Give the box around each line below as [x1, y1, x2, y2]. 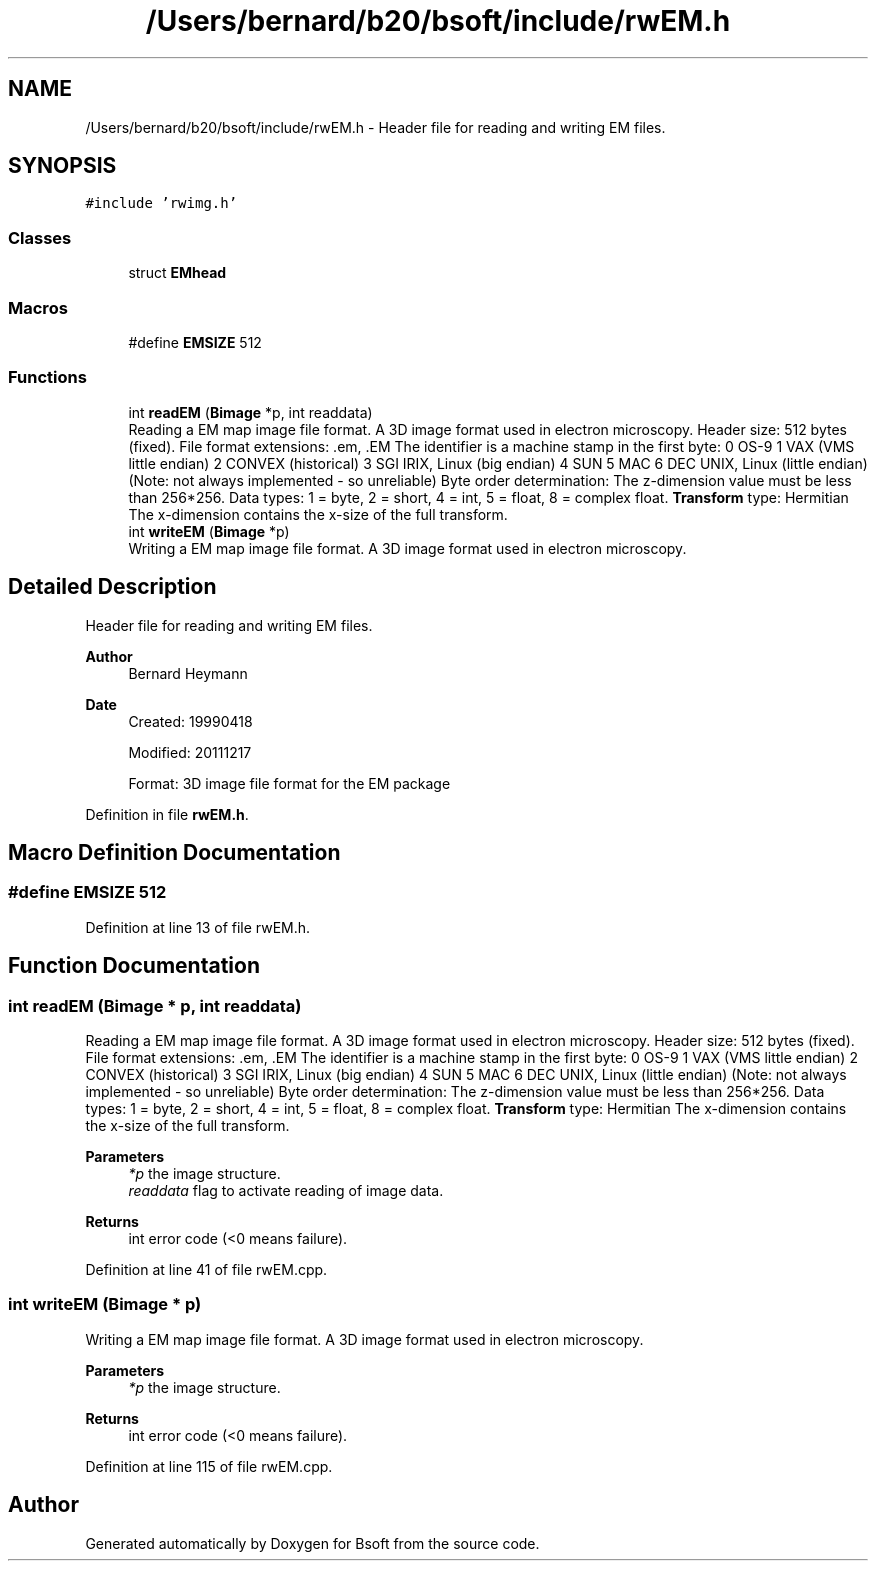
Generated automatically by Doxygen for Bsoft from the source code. [85, 1534, 540, 1552]
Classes [8, 227, 72, 248]
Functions [8, 367, 87, 388]
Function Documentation [8, 953, 260, 979]
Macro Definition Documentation [8, 839, 341, 865]
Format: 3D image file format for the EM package [128, 774, 451, 792]
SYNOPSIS [8, 153, 117, 179]
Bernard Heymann [128, 664, 248, 682]
